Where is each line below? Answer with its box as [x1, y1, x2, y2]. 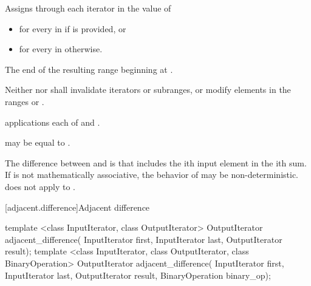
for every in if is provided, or [19, 22, 126, 35]
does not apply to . [5, 180, 75, 192]
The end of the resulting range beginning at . [5, 63, 173, 75]
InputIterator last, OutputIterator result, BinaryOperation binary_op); [5, 268, 271, 281]
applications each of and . [5, 115, 100, 128]
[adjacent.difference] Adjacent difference [5, 200, 150, 213]
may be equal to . [5, 136, 70, 149]
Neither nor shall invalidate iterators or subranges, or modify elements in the [5, 83, 291, 96]
